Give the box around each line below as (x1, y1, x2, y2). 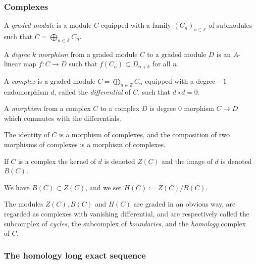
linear (4, 58, 21, 69)
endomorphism (4, 86, 49, 97)
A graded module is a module (4, 20, 92, 30)
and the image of (161, 156, 213, 166)
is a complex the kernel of (18, 156, 96, 166)
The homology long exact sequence (4, 249, 146, 261)
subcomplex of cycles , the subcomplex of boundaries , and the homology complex (4, 218, 246, 228)
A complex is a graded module (4, 75, 96, 86)
